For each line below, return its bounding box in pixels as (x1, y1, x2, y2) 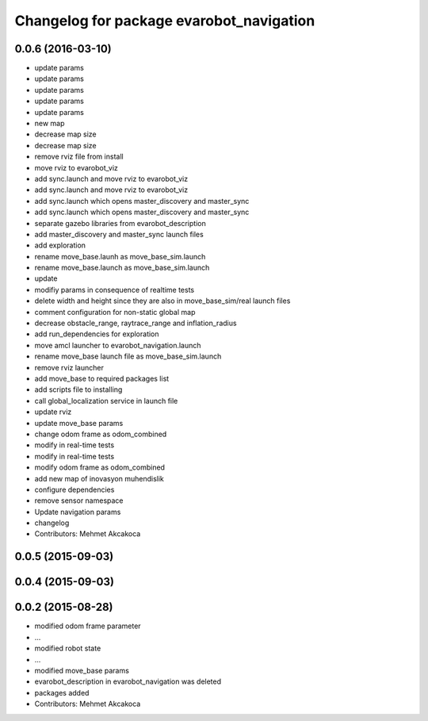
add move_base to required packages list (34, 374, 170, 383)
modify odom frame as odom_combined (34, 462, 166, 472)
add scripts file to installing (34, 385, 123, 394)
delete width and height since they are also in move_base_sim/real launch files (34, 296, 291, 305)
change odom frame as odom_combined (34, 429, 167, 439)
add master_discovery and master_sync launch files (34, 229, 204, 239)
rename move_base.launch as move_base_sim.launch (34, 263, 210, 273)
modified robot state (34, 643, 101, 654)
